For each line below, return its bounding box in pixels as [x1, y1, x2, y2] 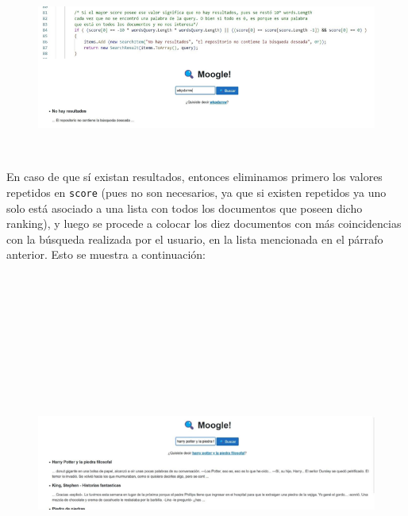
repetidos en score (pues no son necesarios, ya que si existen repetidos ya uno [6, 183, 387, 200]
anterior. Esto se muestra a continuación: [6, 246, 206, 263]
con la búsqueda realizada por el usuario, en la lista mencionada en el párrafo [6, 230, 383, 247]
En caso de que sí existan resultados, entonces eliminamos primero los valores [6, 168, 383, 185]
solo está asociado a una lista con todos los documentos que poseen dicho [6, 199, 363, 216]
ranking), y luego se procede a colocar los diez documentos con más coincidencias [6, 215, 402, 232]
